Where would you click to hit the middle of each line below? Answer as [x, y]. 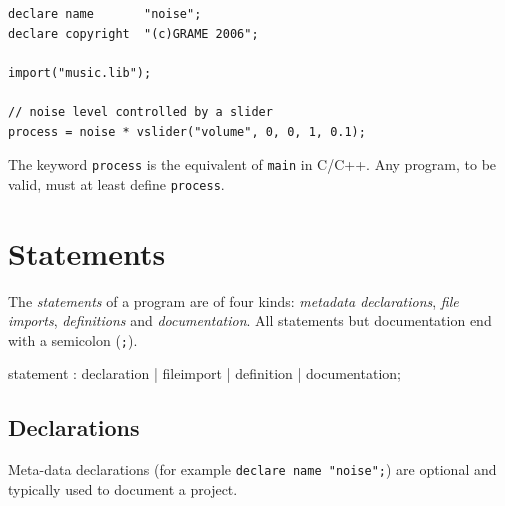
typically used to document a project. [123, 488]
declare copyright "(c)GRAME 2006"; [133, 33]
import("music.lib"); [80, 72]
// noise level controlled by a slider [140, 111]
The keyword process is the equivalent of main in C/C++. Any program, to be [252, 164]
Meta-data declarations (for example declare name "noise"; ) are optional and [252, 469]
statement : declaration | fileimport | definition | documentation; [204, 373]
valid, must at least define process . [116, 183]
